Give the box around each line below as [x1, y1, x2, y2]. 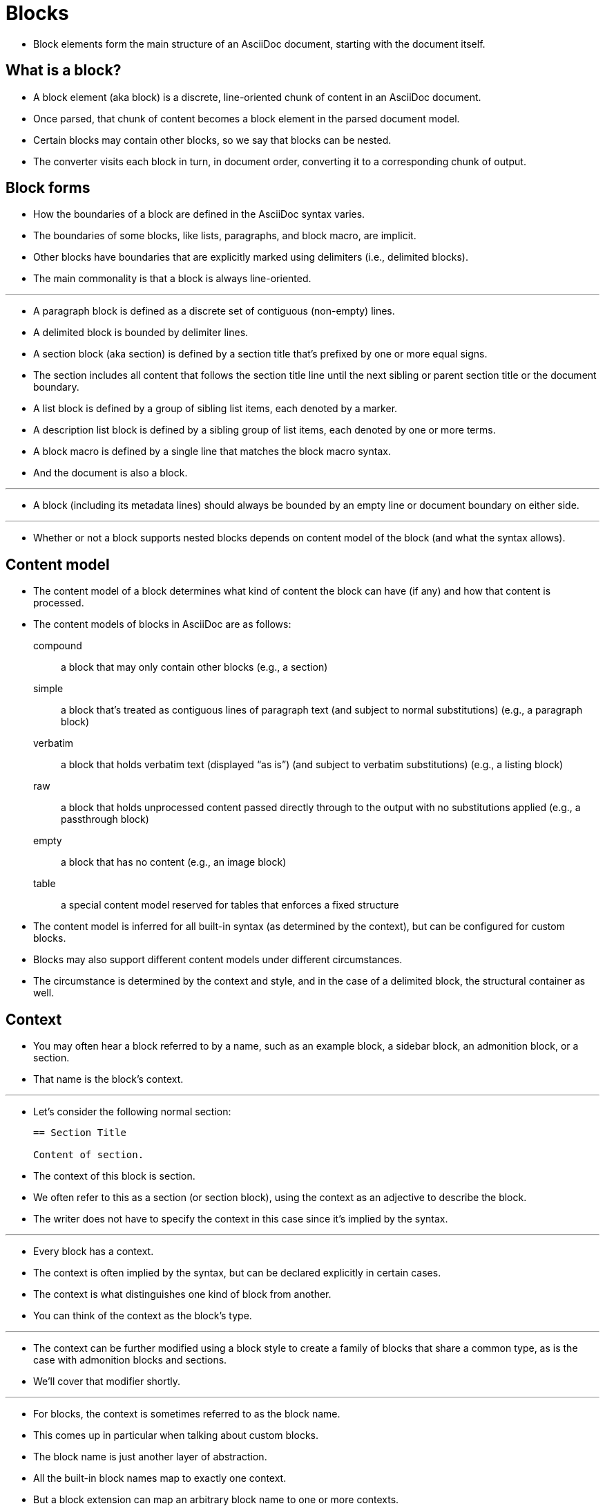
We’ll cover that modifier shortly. [33, 1375, 181, 1388]
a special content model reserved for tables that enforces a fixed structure [61, 899, 399, 911]
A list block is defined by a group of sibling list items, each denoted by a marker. [33, 402, 398, 415]
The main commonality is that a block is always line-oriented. [33, 272, 311, 285]
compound [33, 640, 82, 652]
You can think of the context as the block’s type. [33, 1310, 252, 1322]
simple [33, 682, 64, 695]
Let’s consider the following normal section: [33, 1106, 231, 1118]
